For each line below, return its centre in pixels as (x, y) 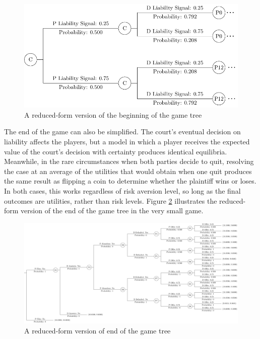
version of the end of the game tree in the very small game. (112, 210)
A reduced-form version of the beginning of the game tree (113, 114)
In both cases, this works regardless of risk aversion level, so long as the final (122, 190)
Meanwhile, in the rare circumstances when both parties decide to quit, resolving (129, 161)
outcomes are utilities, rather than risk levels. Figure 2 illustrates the (111, 200)
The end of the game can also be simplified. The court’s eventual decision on (122, 132)
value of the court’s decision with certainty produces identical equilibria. (116, 151)
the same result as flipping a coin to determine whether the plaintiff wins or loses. (130, 181)
